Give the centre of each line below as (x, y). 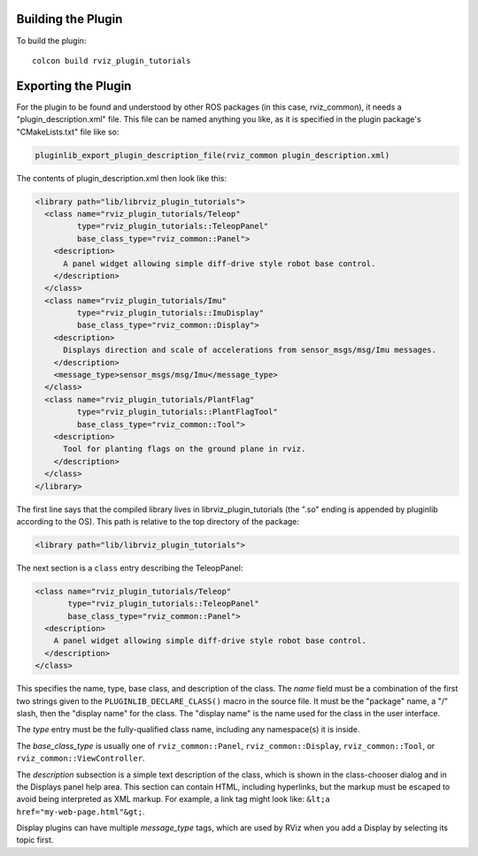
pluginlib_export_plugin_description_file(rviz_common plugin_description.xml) (212, 155)
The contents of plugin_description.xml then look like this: (122, 178)
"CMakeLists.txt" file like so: (68, 132)
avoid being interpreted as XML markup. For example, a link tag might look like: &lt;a (173, 799)
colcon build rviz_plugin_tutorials (112, 61)
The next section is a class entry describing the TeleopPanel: (130, 568)
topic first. (35, 840)
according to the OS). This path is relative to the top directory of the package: (158, 521)
